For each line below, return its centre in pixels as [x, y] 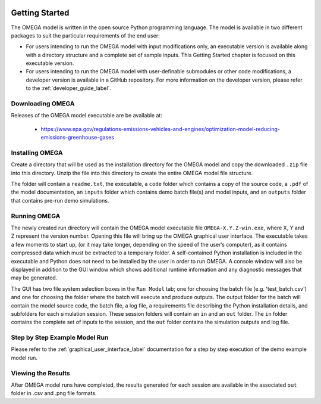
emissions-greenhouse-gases [78, 138]
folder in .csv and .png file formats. [54, 393]
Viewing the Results [41, 373]
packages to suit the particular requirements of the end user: [85, 35]
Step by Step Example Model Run [60, 338]
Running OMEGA [36, 216]
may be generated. [34, 278]
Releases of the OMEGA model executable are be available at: [87, 116]
